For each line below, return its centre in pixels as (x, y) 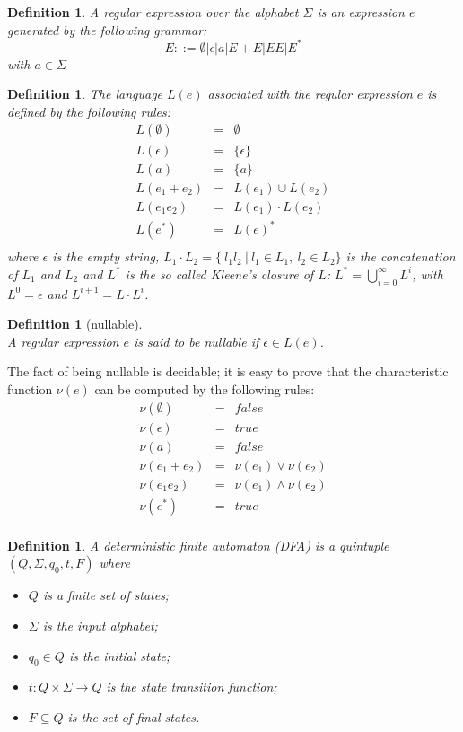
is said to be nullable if (197, 341)
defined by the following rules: (89, 111)
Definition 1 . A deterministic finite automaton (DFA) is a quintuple (198, 545)
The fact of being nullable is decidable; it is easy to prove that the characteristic (228, 371)
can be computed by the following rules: (205, 388)
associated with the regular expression (310, 94)
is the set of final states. (134, 716)
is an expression (361, 12)
